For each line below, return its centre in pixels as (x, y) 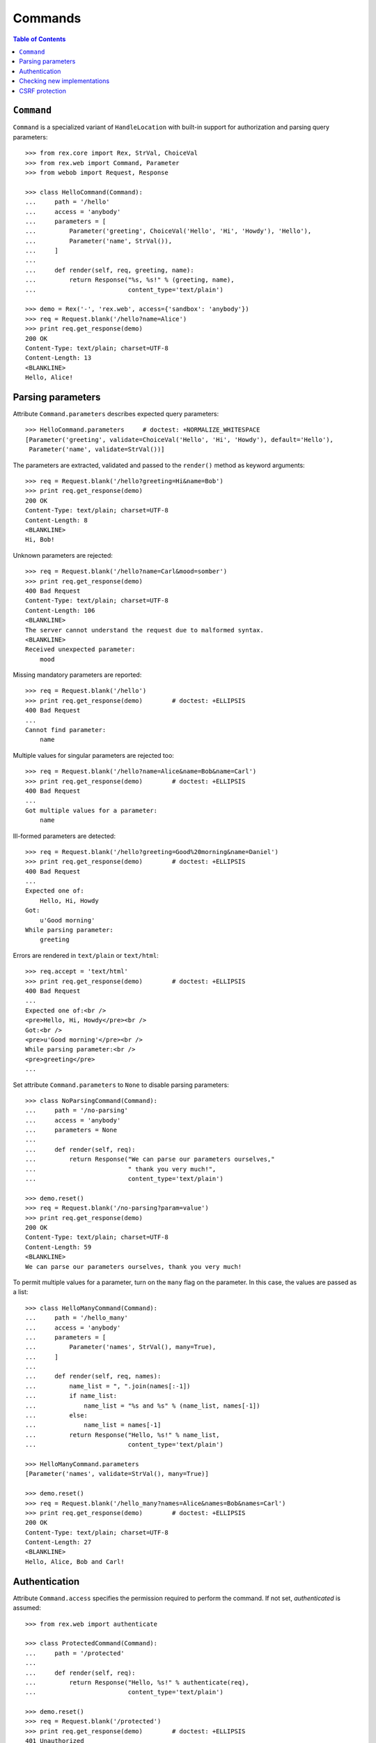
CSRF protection (42, 91)
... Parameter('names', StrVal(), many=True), (121, 1347)
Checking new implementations (64, 81)
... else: (57, 1416)
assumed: (27, 1608)
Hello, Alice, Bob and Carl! (75, 1561)
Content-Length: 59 (58, 1247)
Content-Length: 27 (58, 1542)
